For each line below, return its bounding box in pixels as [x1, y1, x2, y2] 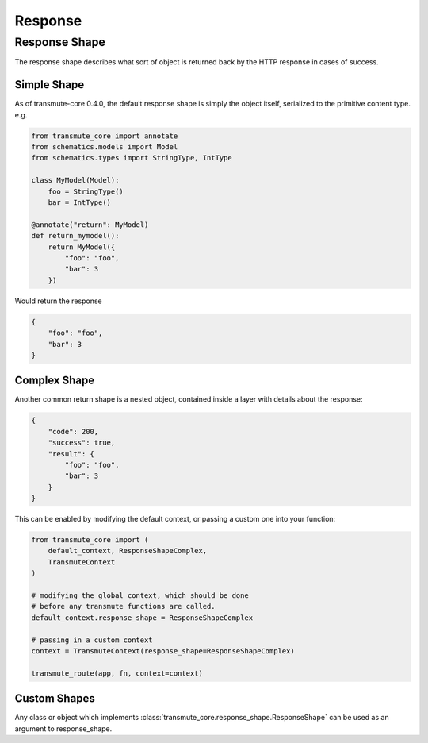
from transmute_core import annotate [31, 131, 178, 141]
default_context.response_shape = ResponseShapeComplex [31, 613, 254, 622]
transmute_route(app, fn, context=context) [31, 668, 204, 678]
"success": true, [48, 438, 116, 448]
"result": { [48, 449, 95, 458]
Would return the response [14, 296, 102, 306]
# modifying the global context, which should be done [31, 591, 249, 600]
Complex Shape [14, 374, 95, 387]
